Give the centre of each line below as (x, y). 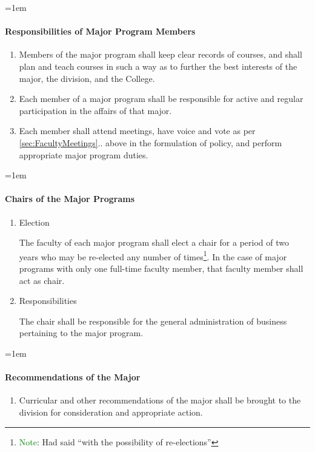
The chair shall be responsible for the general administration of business (153, 321)
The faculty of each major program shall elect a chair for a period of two (154, 242)
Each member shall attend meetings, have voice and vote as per (137, 131)
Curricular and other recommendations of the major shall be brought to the (160, 400)
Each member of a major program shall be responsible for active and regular (161, 99)
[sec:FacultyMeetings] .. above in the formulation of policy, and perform (151, 142)
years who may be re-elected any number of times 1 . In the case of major (153, 255)
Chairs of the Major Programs (70, 199)
